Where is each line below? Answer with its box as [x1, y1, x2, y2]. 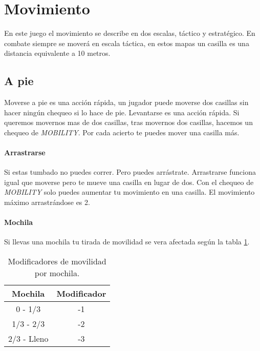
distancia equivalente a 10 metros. [4, 48, 111, 58]
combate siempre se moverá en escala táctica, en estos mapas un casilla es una [4, 37, 249, 48]
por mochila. [34, 267, 80, 279]
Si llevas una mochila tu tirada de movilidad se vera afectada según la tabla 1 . [4, 236, 250, 247]
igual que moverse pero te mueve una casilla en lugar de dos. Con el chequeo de [4, 176, 254, 187]
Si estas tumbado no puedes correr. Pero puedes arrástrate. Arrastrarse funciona [4, 167, 256, 177]
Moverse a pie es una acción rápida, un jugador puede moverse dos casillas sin [4, 97, 249, 108]
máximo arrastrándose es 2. [4, 197, 90, 208]
